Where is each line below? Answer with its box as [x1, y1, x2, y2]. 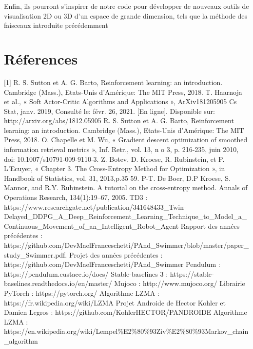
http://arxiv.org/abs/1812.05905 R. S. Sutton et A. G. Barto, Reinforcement [4, 115, 234, 126]
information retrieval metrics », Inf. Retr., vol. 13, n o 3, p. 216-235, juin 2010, [4, 144, 239, 154]
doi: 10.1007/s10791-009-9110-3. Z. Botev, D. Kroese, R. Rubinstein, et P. [4, 153, 225, 164]
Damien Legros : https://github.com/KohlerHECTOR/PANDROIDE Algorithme [4, 307, 247, 317]
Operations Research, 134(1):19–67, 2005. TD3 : [4, 192, 148, 202]
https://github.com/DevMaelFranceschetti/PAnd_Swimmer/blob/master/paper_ [4, 240, 249, 250]
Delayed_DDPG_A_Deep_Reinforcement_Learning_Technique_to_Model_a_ [4, 211, 247, 221]
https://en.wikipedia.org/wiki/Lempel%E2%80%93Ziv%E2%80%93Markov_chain [4, 326, 249, 336]
